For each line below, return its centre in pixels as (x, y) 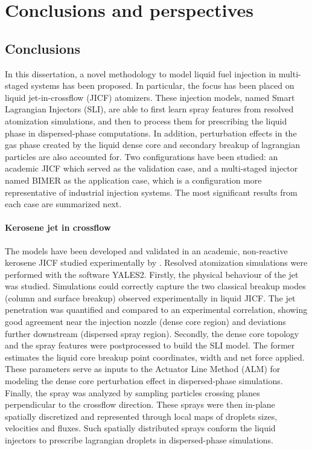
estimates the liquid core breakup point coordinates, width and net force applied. (155, 357)
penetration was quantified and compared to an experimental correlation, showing (156, 310)
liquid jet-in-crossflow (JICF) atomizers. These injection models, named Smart (150, 97)
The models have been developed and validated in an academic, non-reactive (146, 250)
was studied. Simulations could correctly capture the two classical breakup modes (155, 286)
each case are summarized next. (63, 204)
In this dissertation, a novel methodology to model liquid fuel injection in (141, 73)
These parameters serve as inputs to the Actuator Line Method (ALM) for (143, 369)
